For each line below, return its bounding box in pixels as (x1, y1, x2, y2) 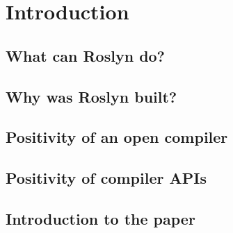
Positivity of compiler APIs (6, 167, 207, 189)
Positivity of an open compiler (6, 126, 228, 148)
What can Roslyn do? (6, 44, 166, 66)
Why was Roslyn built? (6, 85, 177, 107)
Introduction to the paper (6, 207, 195, 229)
